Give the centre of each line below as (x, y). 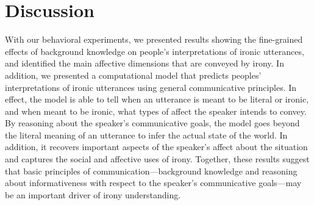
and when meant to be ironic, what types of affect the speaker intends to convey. (156, 111)
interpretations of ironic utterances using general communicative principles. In (151, 87)
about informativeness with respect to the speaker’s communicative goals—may (153, 183)
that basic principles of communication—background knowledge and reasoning (151, 171)
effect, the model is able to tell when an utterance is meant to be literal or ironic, (157, 99)
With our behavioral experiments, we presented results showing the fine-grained (154, 39)
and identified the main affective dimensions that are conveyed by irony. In (145, 63)
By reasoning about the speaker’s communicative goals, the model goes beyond (152, 123)
